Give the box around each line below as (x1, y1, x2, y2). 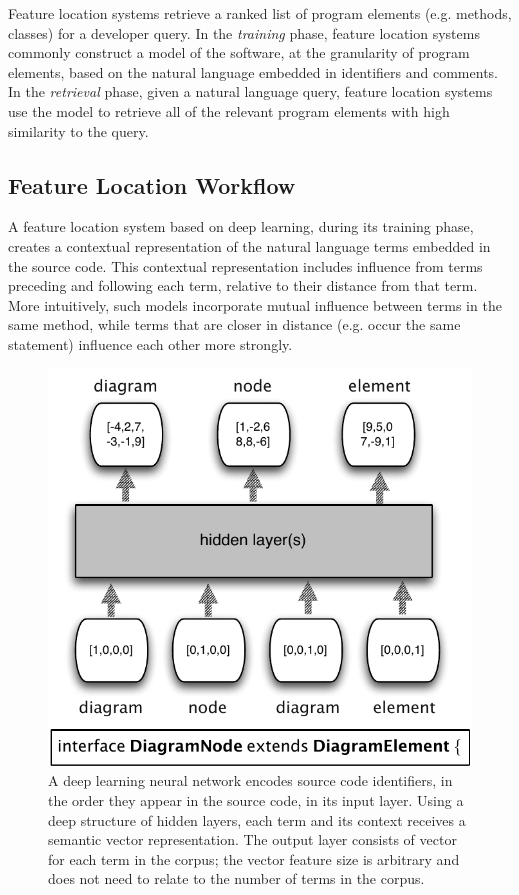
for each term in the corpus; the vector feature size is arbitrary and (48, 848, 460, 869)
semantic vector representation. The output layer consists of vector (48, 829, 457, 850)
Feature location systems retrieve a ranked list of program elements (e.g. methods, (8, 3, 512, 23)
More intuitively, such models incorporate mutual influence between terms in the (8, 294, 502, 315)
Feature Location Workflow (8, 169, 296, 200)
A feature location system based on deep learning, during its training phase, (8, 216, 474, 237)
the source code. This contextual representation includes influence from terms (8, 255, 483, 276)
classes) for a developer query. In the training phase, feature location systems (8, 22, 480, 43)
